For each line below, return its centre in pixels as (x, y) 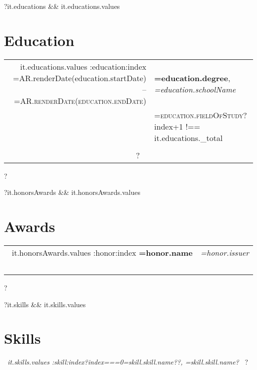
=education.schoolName (195, 89)
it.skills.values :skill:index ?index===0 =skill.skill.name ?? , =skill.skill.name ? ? (128, 362)
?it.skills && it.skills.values (45, 304)
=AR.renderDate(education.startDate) (80, 78)
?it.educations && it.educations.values (62, 6)
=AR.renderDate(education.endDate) (80, 100)
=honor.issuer (225, 253)
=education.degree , (192, 78)
